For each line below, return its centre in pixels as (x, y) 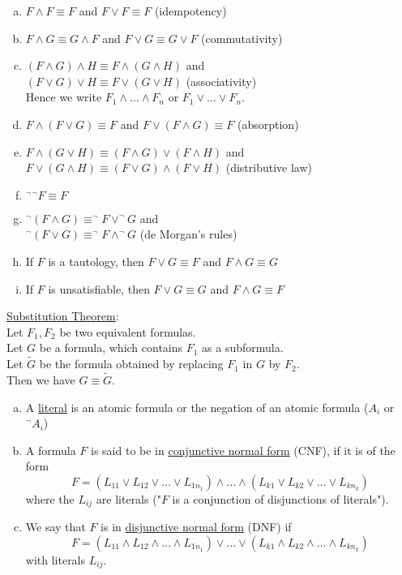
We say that (56, 527)
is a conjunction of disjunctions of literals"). (280, 498)
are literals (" (128, 498)
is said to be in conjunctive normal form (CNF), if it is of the (243, 450)
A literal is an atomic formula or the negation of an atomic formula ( (197, 407)
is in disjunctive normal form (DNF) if (196, 527)
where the (50, 498)
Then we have (41, 379)
